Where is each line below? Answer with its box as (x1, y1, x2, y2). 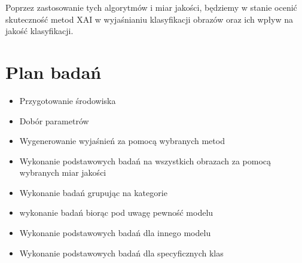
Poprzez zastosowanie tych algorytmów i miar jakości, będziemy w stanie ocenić (5, 1, 297, 13)
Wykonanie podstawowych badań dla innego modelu (19, 227, 211, 239)
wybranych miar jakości (19, 166, 106, 179)
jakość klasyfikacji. (5, 25, 74, 37)
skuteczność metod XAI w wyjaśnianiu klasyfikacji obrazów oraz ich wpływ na (5, 13, 294, 25)
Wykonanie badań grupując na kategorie (19, 186, 167, 198)
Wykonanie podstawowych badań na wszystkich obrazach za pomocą (19, 154, 272, 167)
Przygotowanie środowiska (19, 94, 116, 106)
